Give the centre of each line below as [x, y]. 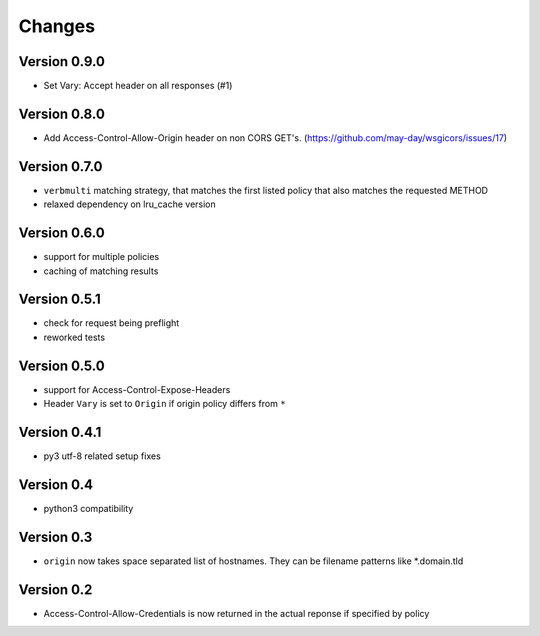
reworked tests [74, 337]
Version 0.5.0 [61, 365]
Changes [56, 26]
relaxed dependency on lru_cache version [130, 204]
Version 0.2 [55, 589]
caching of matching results [101, 271]
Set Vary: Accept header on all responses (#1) [138, 86]
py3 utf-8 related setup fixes [102, 456]
